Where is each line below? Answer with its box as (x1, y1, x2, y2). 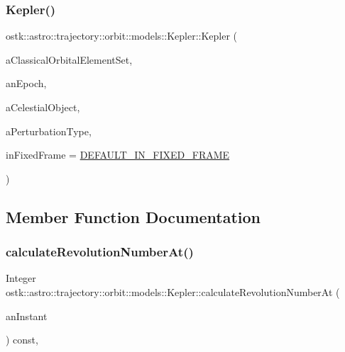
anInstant (6, 308, 48, 323)
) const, (6, 332, 38, 347)
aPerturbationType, (6, 123, 92, 138)
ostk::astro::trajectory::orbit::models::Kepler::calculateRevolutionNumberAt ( (6, 284, 340, 299)
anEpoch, (6, 76, 47, 91)
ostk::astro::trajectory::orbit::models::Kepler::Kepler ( (6, 28, 238, 43)
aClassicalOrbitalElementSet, (6, 52, 133, 67)
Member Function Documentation (6, 205, 261, 227)
